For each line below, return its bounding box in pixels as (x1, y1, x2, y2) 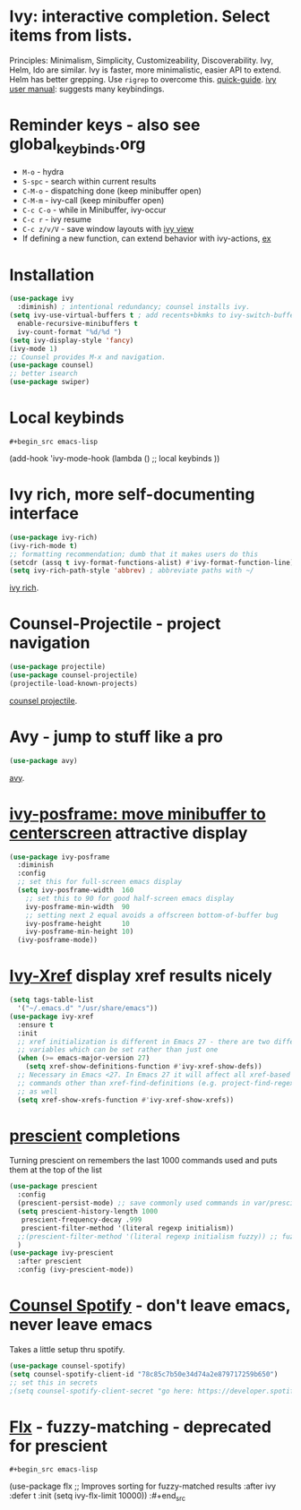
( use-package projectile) (9, 663, 106, 672)
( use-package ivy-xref (9, 1012, 94, 1021)
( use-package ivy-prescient (9, 1248, 115, 1257)
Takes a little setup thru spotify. (9, 1344, 125, 1355)
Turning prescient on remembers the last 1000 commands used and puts (9, 1155, 278, 1166)
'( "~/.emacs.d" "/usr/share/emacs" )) (17, 1004, 159, 1013)
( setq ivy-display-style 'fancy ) (9, 336, 134, 345)
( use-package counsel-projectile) (9, 671, 139, 680)
